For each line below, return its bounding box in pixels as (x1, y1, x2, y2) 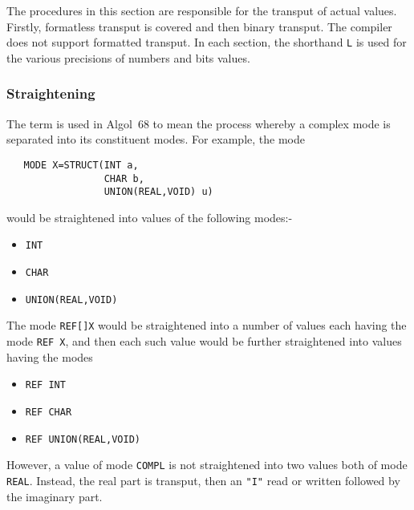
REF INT (25, 379, 66, 391)
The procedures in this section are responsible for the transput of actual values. (6, 2, 397, 18)
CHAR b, (103, 172, 144, 184)
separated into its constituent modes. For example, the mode (6, 131, 305, 148)
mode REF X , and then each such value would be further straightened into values (6, 333, 402, 350)
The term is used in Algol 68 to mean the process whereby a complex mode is (6, 115, 391, 132)
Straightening (6, 83, 95, 103)
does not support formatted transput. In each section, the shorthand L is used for (6, 34, 407, 51)
